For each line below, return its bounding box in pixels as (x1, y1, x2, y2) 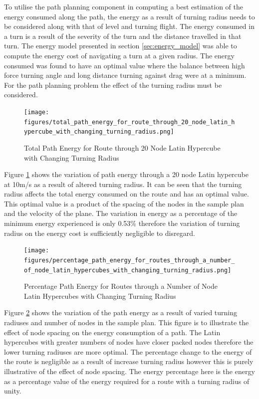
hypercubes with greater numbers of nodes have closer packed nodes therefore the (4, 337, 254, 347)
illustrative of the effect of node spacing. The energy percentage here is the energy (4, 366, 255, 376)
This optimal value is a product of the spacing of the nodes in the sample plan (4, 198, 244, 208)
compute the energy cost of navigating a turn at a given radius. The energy (4, 50, 235, 60)
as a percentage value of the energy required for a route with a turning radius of (4, 376, 250, 386)
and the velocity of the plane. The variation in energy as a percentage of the (4, 208, 238, 218)
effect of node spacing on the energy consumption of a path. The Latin (4, 327, 221, 337)
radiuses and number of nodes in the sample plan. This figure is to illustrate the (4, 317, 249, 327)
